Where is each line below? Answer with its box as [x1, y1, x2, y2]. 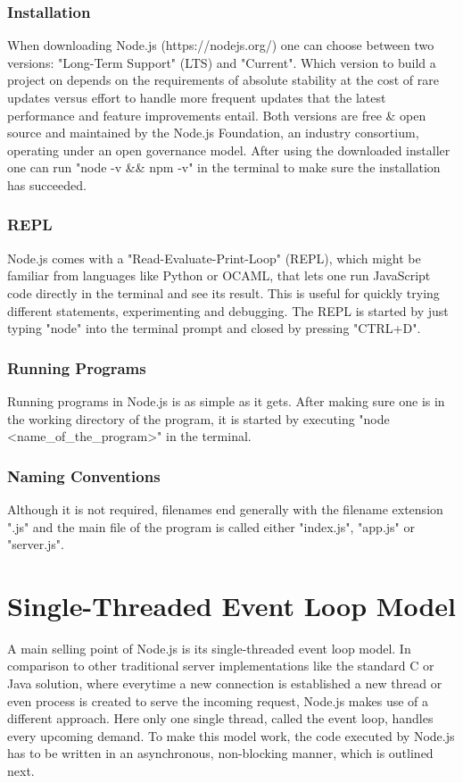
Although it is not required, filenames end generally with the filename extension [7, 499, 443, 518]
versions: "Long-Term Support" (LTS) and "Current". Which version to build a [7, 53, 436, 71]
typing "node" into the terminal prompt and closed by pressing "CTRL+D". [7, 319, 421, 337]
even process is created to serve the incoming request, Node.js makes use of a [7, 691, 429, 710]
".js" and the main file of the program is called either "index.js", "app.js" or [7, 517, 415, 536]
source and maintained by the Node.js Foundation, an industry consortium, [7, 123, 419, 142]
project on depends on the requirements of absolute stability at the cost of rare [7, 71, 439, 89]
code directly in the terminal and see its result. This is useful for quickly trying [7, 283, 440, 302]
